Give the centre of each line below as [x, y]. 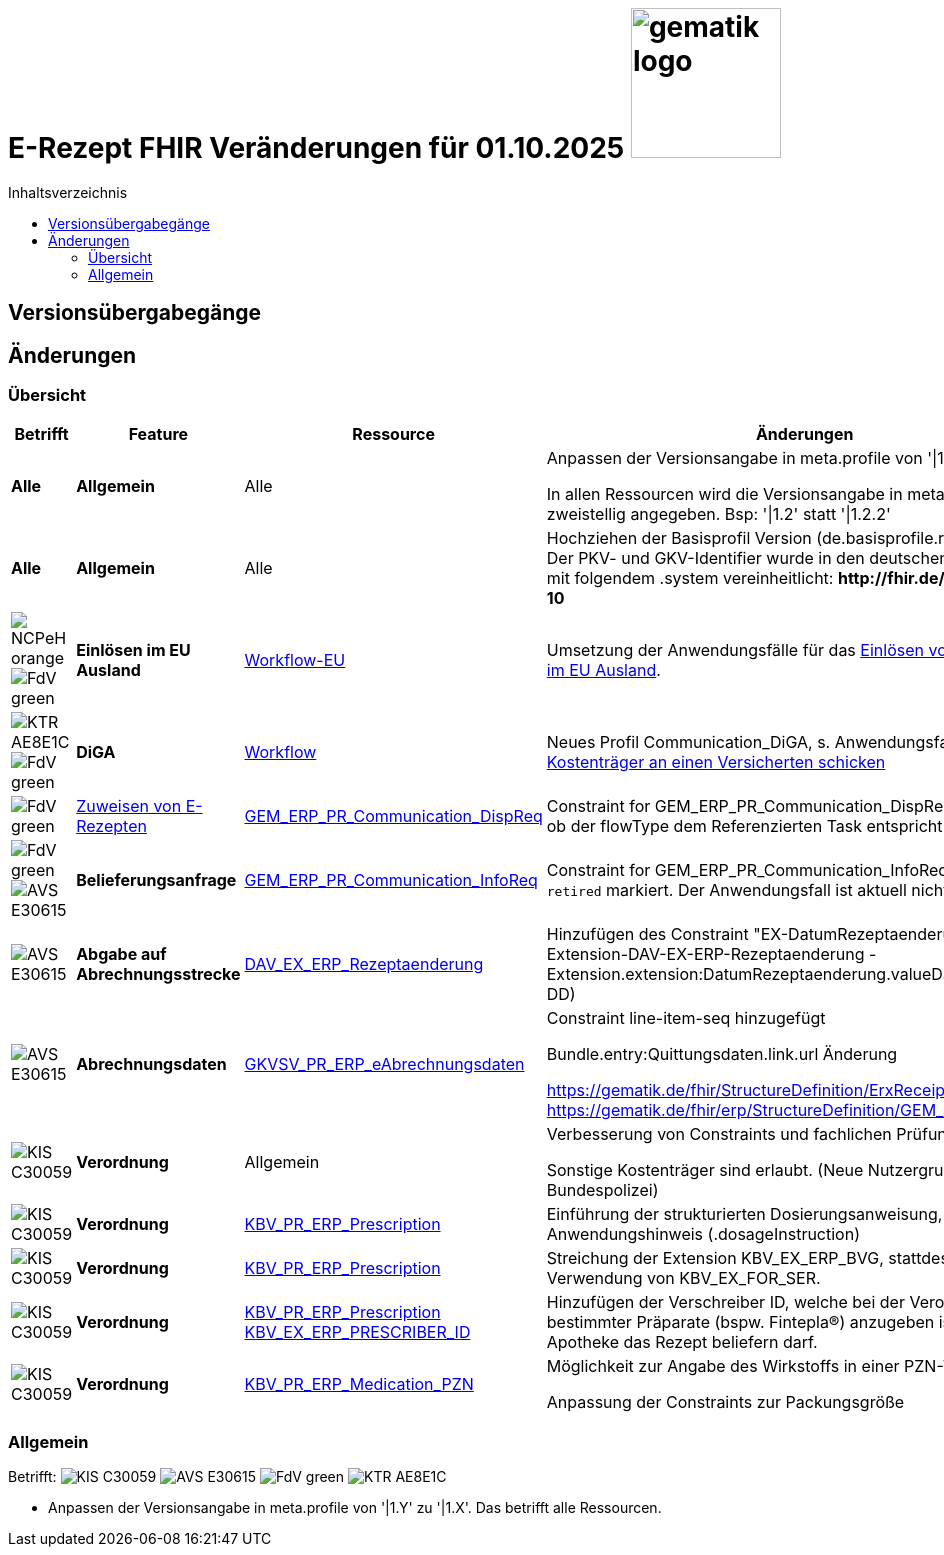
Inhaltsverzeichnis [68, 192]
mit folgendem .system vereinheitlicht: [690, 578]
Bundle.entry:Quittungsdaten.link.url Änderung [722, 1054]
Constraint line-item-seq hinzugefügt [686, 1018]
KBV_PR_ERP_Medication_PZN [359, 1384]
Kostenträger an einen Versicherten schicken [716, 762]
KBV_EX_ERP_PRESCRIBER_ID [357, 1332]
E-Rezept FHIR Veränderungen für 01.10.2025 [316, 148]
